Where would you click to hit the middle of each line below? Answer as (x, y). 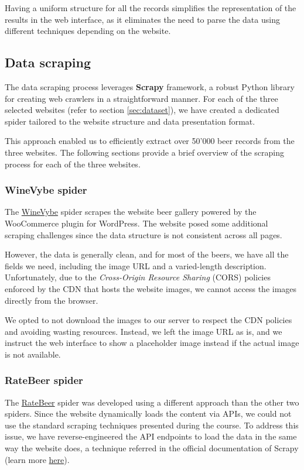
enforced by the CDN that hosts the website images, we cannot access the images (151, 288)
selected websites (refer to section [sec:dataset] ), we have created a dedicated (142, 110)
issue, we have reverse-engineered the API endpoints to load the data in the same (151, 436)
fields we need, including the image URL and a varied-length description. (136, 265)
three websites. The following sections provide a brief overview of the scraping (144, 152)
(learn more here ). (37, 459)
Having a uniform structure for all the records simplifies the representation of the (151, 8)
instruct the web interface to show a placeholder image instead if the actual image (152, 343)
